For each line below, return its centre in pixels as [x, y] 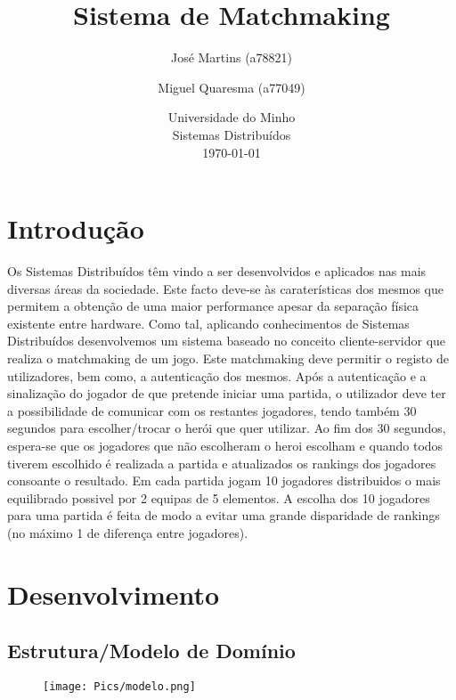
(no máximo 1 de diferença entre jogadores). [128, 532]
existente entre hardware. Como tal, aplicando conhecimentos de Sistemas [208, 323]
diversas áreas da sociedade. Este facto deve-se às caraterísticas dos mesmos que [225, 288]
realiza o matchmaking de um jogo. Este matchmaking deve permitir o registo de [228, 358]
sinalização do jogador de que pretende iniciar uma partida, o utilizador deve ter [227, 393]
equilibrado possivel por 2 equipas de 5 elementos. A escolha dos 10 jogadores [219, 497]
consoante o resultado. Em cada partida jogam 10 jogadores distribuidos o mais [224, 480]
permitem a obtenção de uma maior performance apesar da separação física [213, 306]
